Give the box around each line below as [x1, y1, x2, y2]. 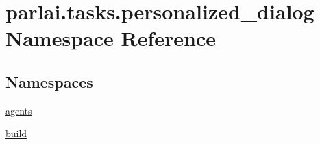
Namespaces [5, 71, 93, 92]
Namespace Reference [5, 24, 216, 52]
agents [5, 103, 32, 117]
